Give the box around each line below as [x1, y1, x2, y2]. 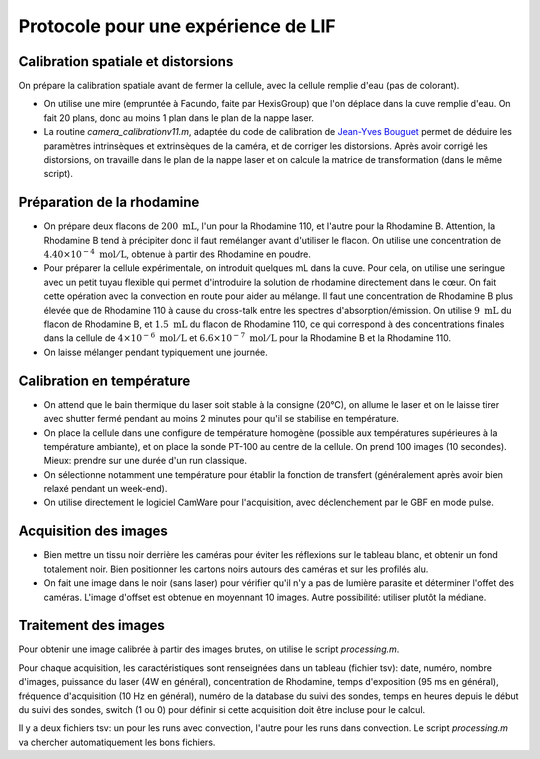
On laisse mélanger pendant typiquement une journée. [43, 346, 269, 358]
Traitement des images [18, 617, 165, 634]
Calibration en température [18, 372, 191, 389]
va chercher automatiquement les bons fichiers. [18, 736, 216, 748]
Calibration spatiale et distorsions [18, 53, 234, 70]
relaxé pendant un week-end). [43, 483, 168, 495]
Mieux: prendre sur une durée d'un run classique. [43, 455, 248, 467]
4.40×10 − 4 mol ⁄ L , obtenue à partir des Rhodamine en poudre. [43, 247, 312, 260]
